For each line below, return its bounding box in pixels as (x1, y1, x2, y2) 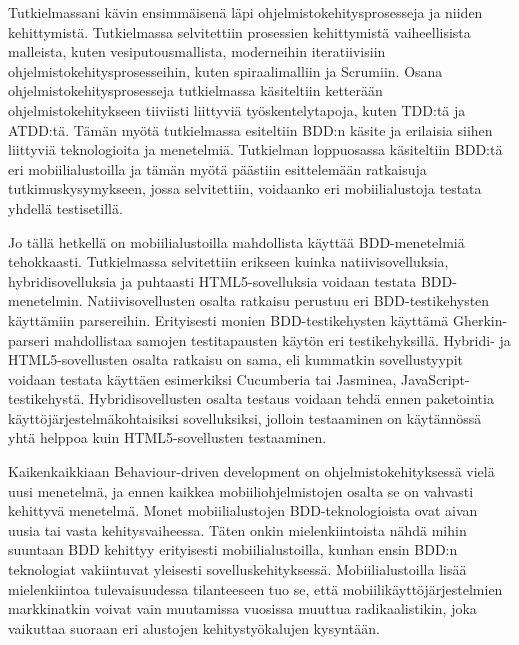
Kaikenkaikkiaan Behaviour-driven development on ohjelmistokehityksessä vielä (8, 461, 495, 482)
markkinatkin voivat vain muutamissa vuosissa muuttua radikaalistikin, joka (8, 598, 477, 619)
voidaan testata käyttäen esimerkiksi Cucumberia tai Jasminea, (8, 368, 397, 389)
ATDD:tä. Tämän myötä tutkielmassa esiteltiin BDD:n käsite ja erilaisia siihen (8, 119, 493, 140)
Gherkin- (453, 309, 508, 330)
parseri (8, 329, 50, 350)
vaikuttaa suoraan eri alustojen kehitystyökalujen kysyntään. (8, 617, 380, 638)
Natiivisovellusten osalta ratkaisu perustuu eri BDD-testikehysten (87, 290, 490, 311)
